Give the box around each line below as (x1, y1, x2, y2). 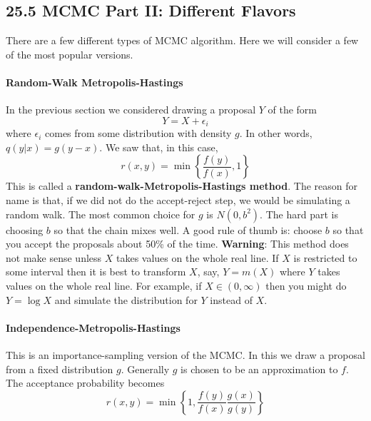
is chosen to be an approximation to (181, 361, 338, 376)
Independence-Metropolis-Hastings (6, 320, 181, 335)
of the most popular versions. (6, 46, 133, 61)
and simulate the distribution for (54, 292, 198, 307)
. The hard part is (260, 206, 338, 221)
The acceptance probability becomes (6, 375, 165, 390)
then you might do (265, 278, 347, 293)
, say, (197, 264, 220, 279)
